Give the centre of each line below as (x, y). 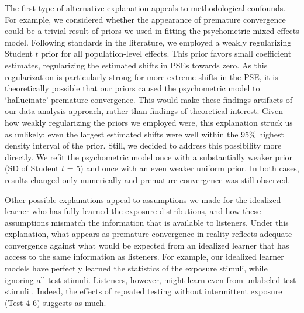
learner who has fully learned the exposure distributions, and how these (133, 211)
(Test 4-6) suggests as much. (56, 302)
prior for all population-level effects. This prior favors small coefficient (166, 54)
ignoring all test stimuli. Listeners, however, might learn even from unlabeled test (151, 279)
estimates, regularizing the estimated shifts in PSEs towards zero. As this (136, 65)
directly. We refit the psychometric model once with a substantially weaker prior (149, 156)
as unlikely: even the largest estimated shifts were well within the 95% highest (145, 134)
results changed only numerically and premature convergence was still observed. (148, 179)
